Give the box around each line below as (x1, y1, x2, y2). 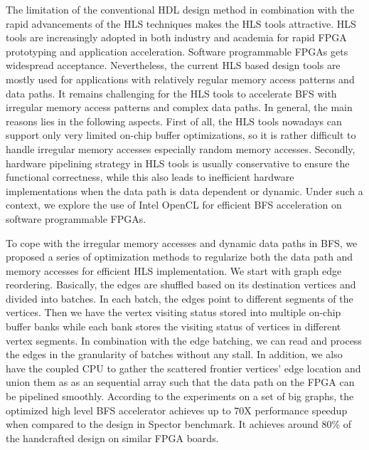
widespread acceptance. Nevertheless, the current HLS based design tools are (6, 58, 341, 73)
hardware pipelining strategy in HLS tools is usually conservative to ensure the (6, 155, 350, 170)
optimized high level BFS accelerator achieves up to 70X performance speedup (6, 402, 348, 417)
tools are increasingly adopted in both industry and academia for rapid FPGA (6, 30, 347, 45)
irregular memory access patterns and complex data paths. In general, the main (6, 100, 353, 115)
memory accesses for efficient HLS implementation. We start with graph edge (6, 263, 342, 278)
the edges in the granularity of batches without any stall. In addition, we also (6, 347, 343, 362)
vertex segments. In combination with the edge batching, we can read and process (6, 333, 362, 347)
